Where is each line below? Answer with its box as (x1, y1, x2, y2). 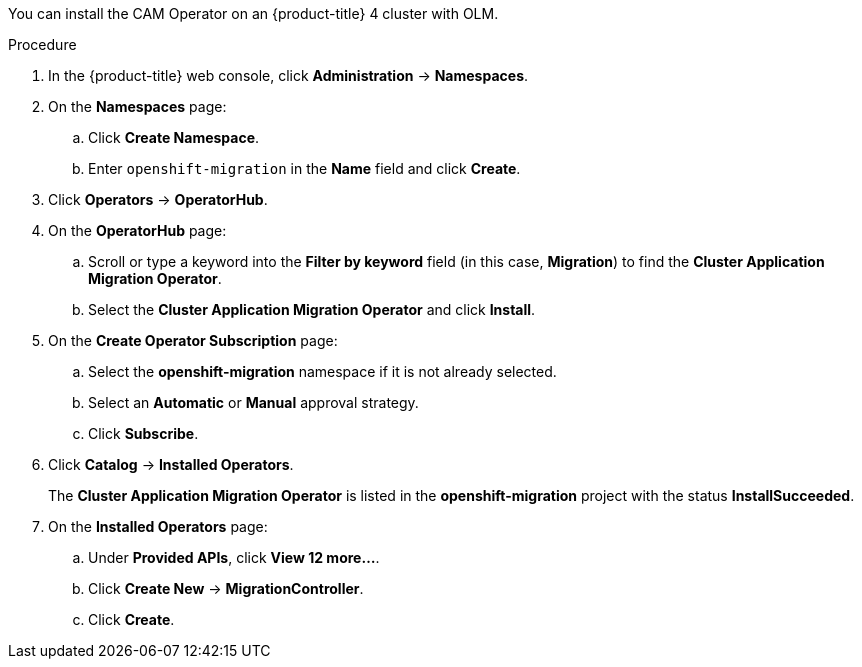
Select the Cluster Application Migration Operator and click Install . (88, 301, 536, 318)
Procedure (8, 36, 77, 53)
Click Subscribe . (88, 425, 199, 442)
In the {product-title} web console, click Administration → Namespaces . (48, 67, 529, 84)
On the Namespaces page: (48, 98, 227, 115)
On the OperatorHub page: (48, 222, 227, 239)
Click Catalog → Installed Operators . (48, 456, 294, 473)
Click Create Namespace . (88, 129, 260, 146)
